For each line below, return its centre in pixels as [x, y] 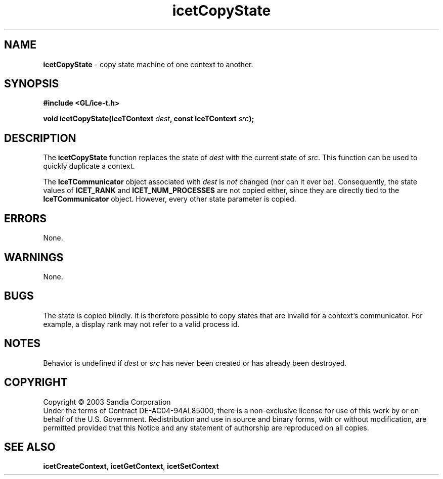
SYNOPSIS [32, 84]
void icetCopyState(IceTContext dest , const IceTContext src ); [149, 119]
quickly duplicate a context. [89, 166]
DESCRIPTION [40, 138]
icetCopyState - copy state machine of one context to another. [148, 64]
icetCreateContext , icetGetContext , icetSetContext [131, 466]
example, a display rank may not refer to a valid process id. [141, 324]
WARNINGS [34, 257]
